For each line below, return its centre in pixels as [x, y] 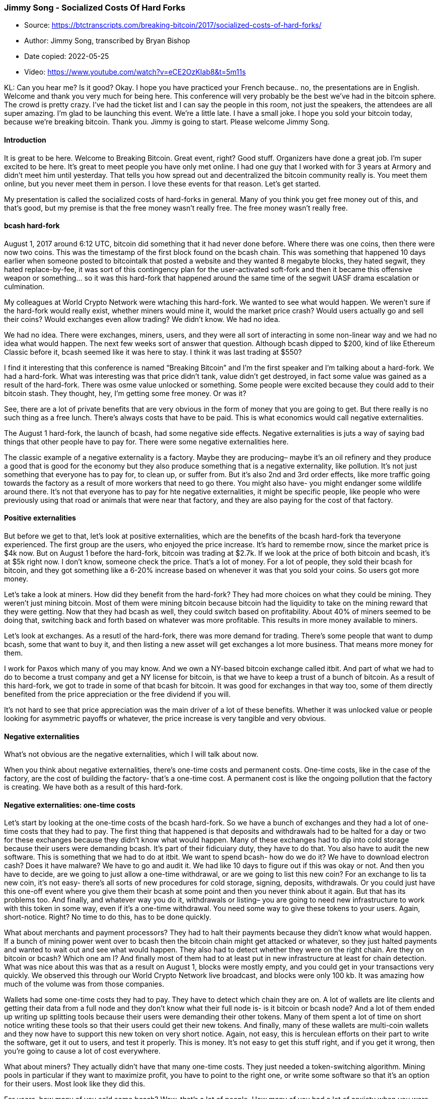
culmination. [24, 286]
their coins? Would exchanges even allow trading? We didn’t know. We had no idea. [142, 319]
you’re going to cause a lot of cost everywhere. [82, 1051]
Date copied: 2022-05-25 [67, 56]
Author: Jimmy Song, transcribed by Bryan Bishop [107, 41]
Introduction [25, 140]
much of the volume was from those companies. [84, 984]
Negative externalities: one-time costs [70, 805]
